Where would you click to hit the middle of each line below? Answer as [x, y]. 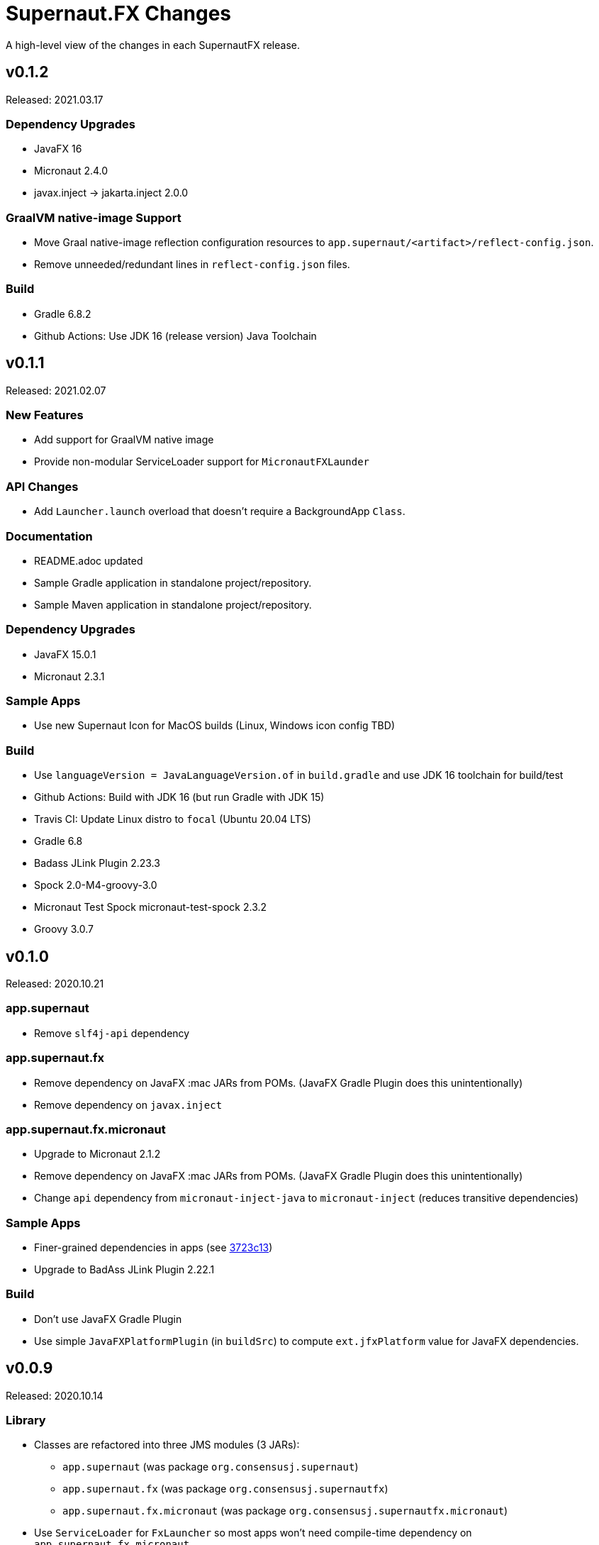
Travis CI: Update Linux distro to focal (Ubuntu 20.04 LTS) [173, 819]
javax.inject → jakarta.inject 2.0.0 [111, 193]
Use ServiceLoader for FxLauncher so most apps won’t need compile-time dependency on [253, 1533]
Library [26, 1420]
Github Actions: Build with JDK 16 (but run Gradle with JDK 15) [179, 797]
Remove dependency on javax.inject [128, 1104]
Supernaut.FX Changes [119, 13]
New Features [45, 415]
